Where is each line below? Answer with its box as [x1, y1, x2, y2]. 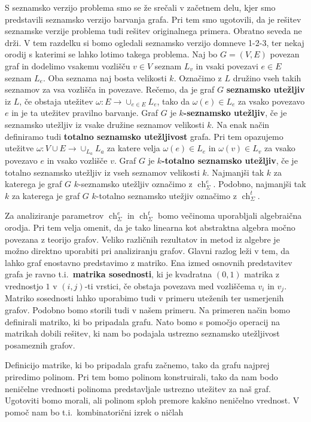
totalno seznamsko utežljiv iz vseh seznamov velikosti [5, 166, 200, 178]
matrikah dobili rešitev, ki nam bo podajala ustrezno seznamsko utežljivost [5, 327, 280, 340]
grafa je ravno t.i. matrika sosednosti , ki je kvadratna [5, 268, 212, 280]
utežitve [5, 142, 34, 154]
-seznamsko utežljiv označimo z [78, 178, 193, 190]
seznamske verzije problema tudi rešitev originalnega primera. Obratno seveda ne [5, 25, 302, 37]
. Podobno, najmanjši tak [213, 178, 306, 190]
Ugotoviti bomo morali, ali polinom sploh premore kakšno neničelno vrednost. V [5, 394, 300, 406]
